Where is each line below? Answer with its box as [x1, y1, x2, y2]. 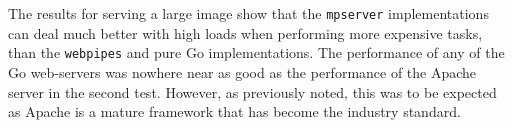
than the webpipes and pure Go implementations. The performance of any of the [8, 42, 505, 63]
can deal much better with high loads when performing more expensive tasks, [8, 22, 483, 43]
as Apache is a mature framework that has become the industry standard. [8, 101, 461, 122]
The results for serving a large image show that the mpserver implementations [8, 3, 489, 23]
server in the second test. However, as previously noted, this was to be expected [8, 81, 497, 102]
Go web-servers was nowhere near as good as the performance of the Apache [8, 61, 477, 82]
